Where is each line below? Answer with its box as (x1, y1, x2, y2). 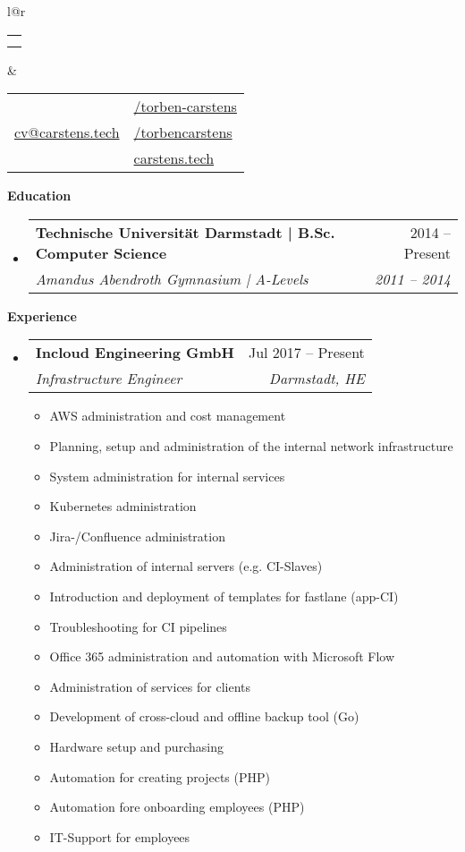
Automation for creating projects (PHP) (49, 767, 270, 786)
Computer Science (35, 242, 167, 263)
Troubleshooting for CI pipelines (49, 617, 227, 635)
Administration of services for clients (49, 677, 251, 695)
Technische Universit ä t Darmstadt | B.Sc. (35, 221, 335, 243)
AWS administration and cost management (49, 406, 286, 425)
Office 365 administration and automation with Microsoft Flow (49, 647, 395, 666)
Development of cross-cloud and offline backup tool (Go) (49, 707, 359, 726)
